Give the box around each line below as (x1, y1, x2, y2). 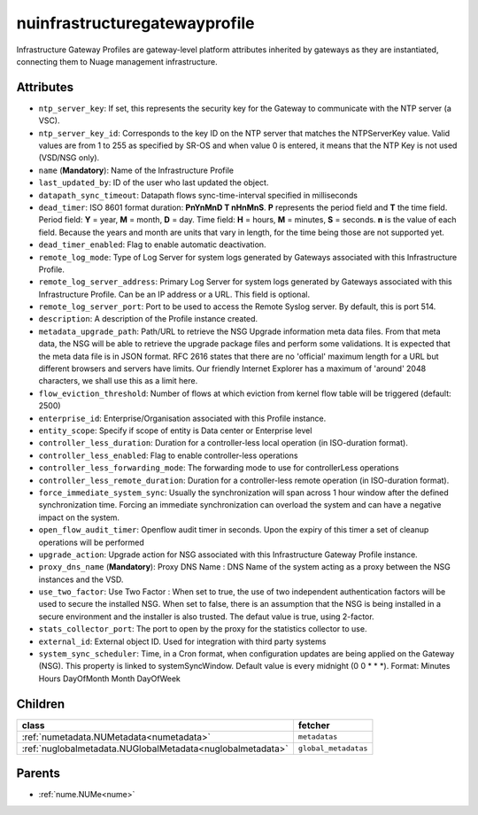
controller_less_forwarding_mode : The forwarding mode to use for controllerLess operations (38, 462, 399, 473)
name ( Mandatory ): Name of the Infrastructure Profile (38, 165, 235, 175)
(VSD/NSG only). (38, 152, 100, 163)
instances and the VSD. (38, 574, 124, 585)
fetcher (297, 718, 331, 731)
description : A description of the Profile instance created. (38, 314, 258, 324)
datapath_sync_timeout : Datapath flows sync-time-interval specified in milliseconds (38, 190, 358, 200)
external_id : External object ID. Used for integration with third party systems (38, 636, 327, 647)
